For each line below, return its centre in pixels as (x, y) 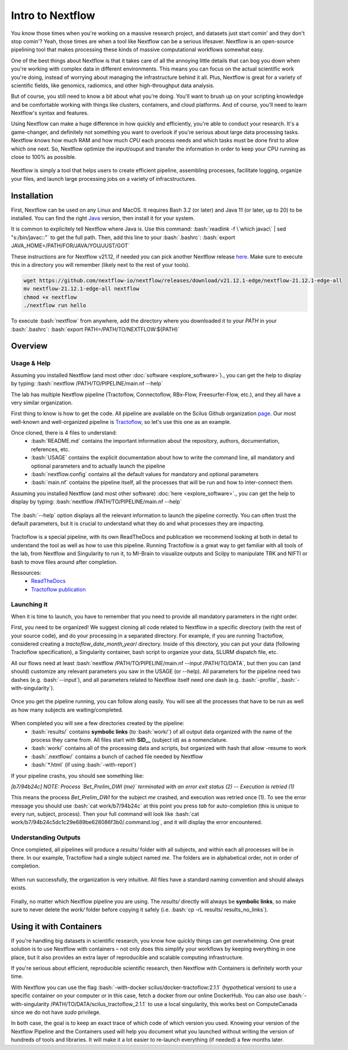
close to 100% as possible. (44, 157)
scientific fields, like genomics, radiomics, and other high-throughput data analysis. (113, 85)
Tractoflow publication (58, 589)
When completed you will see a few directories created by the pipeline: (98, 723)
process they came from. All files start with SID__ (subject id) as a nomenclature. (130, 740)
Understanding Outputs (46, 838)
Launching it (29, 605)
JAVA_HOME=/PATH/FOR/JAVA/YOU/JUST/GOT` (70, 245)
